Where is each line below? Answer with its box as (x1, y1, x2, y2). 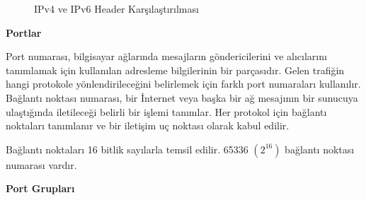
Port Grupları (6, 181, 75, 196)
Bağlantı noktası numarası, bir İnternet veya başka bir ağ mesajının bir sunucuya (6, 90, 358, 105)
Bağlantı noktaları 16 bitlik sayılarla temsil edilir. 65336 (6, 141, 248, 156)
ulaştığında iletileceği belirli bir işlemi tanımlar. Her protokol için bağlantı (6, 104, 327, 119)
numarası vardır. (6, 157, 77, 172)
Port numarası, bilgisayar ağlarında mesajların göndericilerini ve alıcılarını (6, 49, 327, 64)
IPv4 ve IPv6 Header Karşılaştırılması (34, 1, 199, 16)
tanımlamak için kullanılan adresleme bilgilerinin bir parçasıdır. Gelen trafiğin (6, 62, 345, 77)
